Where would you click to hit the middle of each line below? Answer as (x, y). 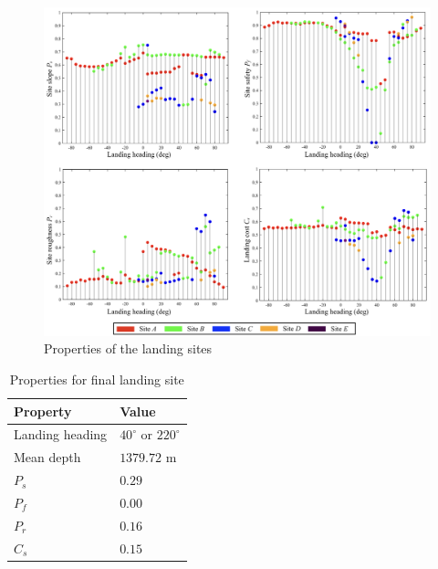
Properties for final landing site (97, 379)
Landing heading (61, 434)
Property (43, 411)
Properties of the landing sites (128, 348)
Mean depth (47, 457)
